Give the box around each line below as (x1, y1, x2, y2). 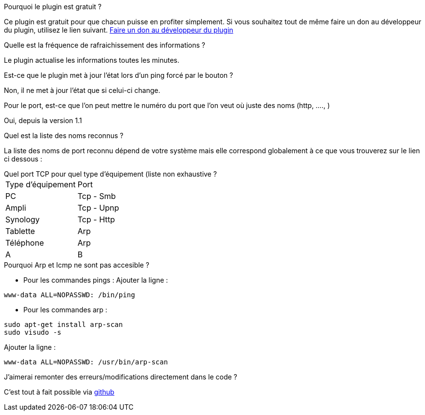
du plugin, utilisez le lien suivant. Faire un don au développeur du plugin (4, 26, 233, 34)
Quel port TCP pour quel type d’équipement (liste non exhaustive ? (4, 170, 217, 178)
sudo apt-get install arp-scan (4, 321, 123, 328)
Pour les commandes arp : (23, 306, 107, 314)
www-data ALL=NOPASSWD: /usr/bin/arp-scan (4, 358, 168, 366)
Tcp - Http (77, 215, 115, 224)
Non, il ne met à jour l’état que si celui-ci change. (4, 86, 160, 94)
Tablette (5, 226, 35, 236)
